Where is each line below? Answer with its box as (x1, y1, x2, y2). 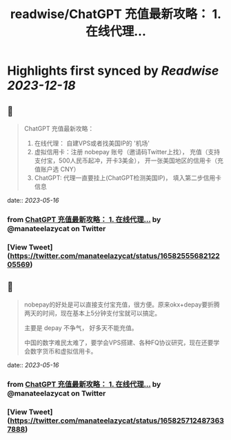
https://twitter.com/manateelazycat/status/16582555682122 (10, 250, 221, 260)
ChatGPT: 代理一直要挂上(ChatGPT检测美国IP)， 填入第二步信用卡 (34, 174, 222, 182)
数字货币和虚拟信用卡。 (30, 347, 97, 355)
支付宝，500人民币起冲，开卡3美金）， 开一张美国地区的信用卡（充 (34, 156, 224, 165)
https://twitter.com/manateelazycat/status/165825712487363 (10, 416, 224, 425)
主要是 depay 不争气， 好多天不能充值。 (23, 323, 138, 332)
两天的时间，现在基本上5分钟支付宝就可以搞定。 (23, 309, 161, 317)
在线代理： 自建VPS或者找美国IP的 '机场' (34, 139, 150, 147)
